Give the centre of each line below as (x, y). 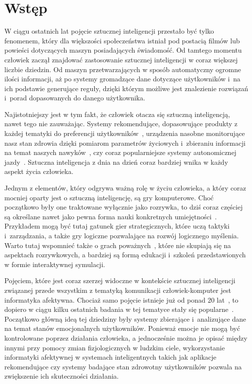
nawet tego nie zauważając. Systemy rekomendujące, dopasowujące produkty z (121, 124)
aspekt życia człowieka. (39, 171)
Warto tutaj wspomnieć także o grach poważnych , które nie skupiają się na (118, 245)
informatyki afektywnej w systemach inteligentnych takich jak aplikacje (110, 357)
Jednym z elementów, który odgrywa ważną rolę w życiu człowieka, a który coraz (125, 188)
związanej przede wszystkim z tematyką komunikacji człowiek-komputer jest (118, 290)
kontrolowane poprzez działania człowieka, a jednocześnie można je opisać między (126, 337)
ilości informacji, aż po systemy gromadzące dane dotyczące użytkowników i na (122, 79)
